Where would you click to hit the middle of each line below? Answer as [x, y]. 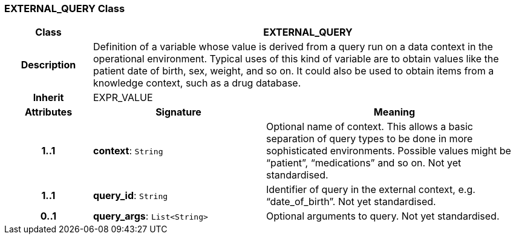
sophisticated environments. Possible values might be [388, 151]
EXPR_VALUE [123, 98]
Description [48, 65]
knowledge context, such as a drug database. [197, 83]
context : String [128, 151]
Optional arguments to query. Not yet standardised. [383, 216]
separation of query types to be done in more [369, 139]
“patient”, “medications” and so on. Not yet [364, 163]
